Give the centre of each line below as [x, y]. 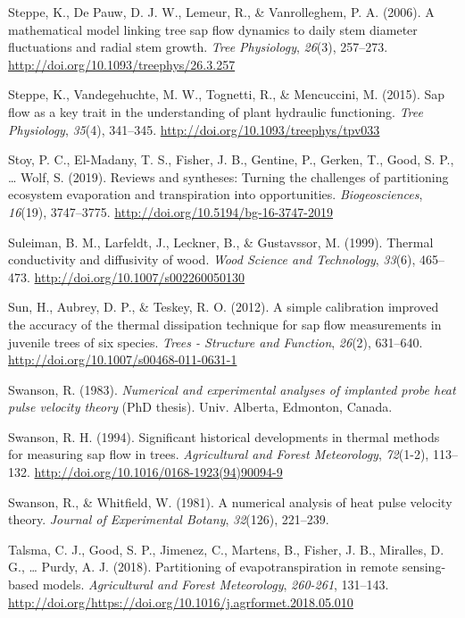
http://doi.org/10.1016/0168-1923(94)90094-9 [158, 472]
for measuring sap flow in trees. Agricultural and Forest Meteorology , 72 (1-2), [219, 454]
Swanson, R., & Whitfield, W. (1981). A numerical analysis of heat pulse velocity [230, 501]
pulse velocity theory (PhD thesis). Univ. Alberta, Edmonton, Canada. [200, 407]
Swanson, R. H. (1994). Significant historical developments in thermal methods [224, 436]
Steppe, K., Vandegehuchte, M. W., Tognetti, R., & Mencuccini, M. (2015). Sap [227, 94]
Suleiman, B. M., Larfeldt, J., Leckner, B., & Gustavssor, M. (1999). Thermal [221, 242]
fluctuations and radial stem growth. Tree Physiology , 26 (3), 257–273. [198, 47]
